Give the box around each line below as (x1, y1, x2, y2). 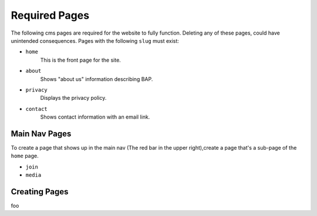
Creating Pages (11, 187, 69, 197)
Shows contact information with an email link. (40, 113, 150, 120)
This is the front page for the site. (40, 56, 122, 63)
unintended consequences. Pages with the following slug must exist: (11, 37, 179, 44)
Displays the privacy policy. (40, 95, 107, 102)
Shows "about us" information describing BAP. (40, 75, 153, 82)
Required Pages (11, 9, 90, 22)
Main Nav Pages (11, 129, 72, 139)
